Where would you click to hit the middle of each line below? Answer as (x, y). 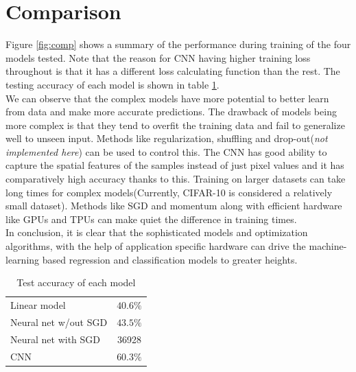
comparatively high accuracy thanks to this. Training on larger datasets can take (176, 179)
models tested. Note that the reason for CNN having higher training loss (158, 57)
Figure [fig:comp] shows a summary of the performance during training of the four (178, 44)
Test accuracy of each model (76, 282)
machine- (328, 246)
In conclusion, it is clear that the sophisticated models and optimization (157, 232)
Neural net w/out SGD (59, 322)
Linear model (38, 305)
